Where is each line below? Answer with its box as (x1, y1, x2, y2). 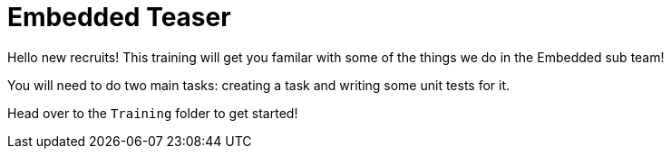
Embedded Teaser (7, 2, 231, 32)
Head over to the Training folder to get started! (7, 105, 298, 121)
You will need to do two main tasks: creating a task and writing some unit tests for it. (7, 77, 511, 93)
